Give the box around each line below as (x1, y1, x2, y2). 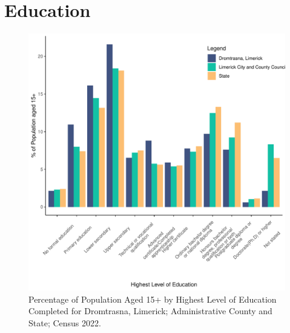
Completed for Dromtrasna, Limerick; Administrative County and (28, 304, 272, 317)
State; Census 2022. (28, 316, 101, 329)
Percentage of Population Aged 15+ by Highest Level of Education (28, 292, 277, 305)
